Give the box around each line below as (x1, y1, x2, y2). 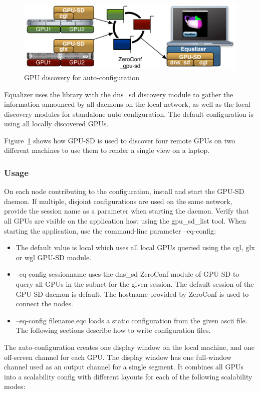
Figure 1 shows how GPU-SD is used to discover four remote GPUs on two (4, 135, 235, 145)
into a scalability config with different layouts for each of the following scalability (4, 371, 252, 381)
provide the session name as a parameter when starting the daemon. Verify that (4, 206, 249, 216)
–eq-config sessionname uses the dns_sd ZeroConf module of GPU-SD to (16, 269, 239, 279)
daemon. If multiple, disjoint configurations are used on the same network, (4, 195, 232, 206)
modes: (4, 381, 26, 391)
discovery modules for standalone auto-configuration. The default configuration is (4, 108, 253, 119)
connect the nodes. (16, 298, 73, 309)
